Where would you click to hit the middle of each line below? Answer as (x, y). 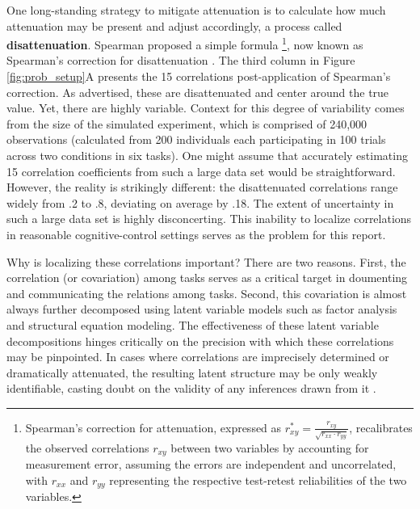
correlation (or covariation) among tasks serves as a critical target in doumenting (207, 278)
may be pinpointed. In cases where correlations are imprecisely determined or (198, 357)
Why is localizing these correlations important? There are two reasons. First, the (206, 261)
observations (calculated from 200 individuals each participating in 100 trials (196, 139)
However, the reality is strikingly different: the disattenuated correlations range (202, 187)
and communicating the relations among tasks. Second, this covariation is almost (207, 293)
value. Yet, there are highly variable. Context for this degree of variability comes (206, 108)
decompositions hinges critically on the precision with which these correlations (200, 341)
